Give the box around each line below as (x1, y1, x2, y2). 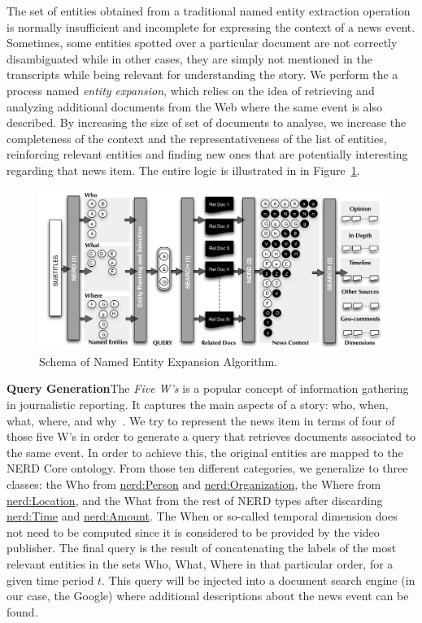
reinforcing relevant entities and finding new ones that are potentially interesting (7, 146, 408, 163)
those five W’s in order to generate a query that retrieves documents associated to (7, 428, 416, 445)
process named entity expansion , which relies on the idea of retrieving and (7, 81, 375, 98)
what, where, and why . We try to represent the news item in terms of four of (7, 412, 395, 429)
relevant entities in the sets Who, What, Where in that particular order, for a (7, 555, 394, 572)
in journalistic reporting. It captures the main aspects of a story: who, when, (7, 395, 389, 412)
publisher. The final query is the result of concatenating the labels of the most (7, 539, 397, 556)
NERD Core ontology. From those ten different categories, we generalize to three (7, 460, 408, 477)
